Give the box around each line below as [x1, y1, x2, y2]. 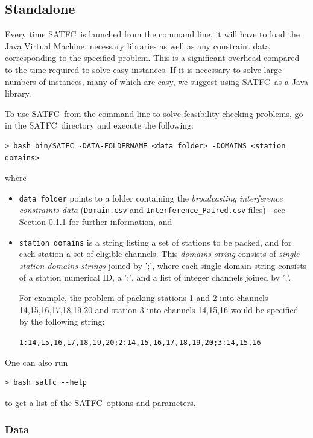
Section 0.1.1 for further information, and [19, 215, 172, 228]
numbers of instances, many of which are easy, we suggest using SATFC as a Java [5, 75, 309, 87]
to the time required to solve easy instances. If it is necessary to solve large [5, 63, 282, 75]
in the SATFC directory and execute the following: [5, 119, 194, 132]
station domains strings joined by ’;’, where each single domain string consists [19, 259, 307, 271]
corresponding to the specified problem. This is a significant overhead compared [5, 51, 300, 64]
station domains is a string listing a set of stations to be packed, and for [19, 235, 292, 248]
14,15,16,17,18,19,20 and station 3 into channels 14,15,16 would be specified [19, 303, 299, 316]
